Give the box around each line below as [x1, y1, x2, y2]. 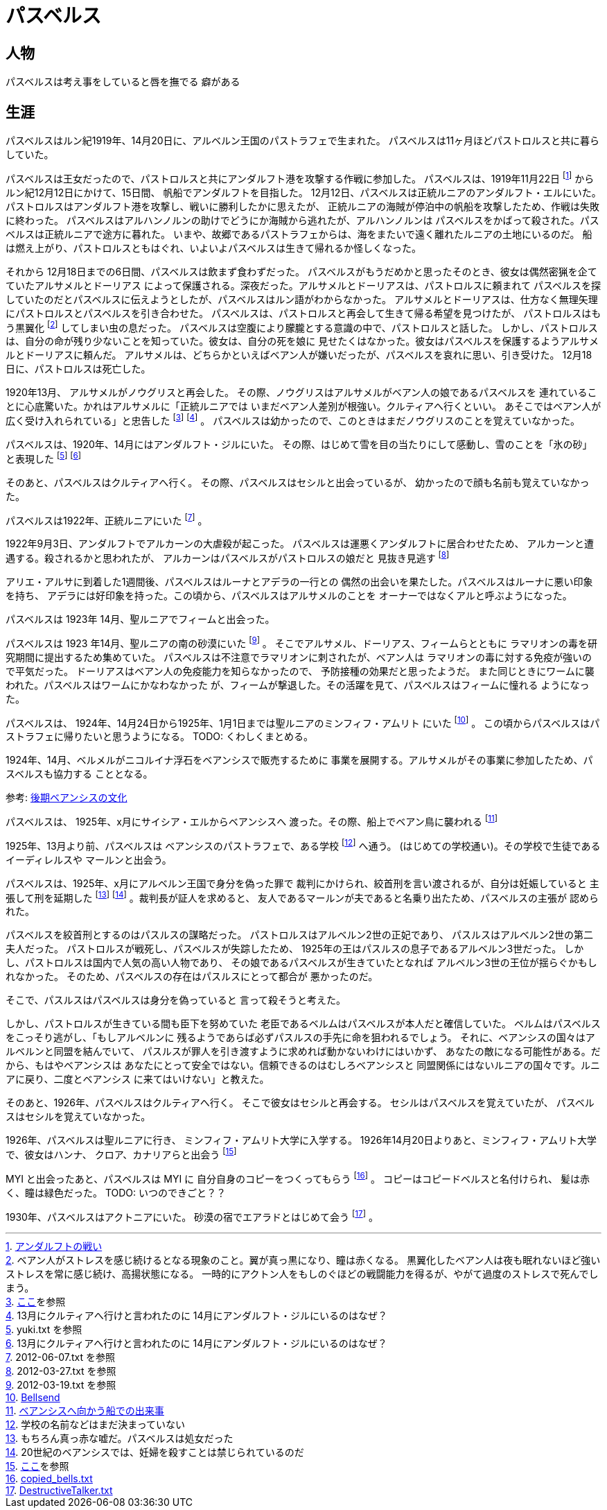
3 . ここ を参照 [6, 1296, 66, 1308]
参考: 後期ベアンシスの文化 [6, 791, 127, 804]
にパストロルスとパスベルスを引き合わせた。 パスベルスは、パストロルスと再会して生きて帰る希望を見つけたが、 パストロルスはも [6, 307, 601, 319]
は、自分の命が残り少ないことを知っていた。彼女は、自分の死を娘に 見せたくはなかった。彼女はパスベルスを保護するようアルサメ [6, 335, 599, 348]
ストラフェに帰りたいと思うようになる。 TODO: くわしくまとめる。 [6, 730, 314, 743]
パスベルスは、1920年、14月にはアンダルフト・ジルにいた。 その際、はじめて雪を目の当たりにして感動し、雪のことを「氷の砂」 [6, 438, 592, 450]
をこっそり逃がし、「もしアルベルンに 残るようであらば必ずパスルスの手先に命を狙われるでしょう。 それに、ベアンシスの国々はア [6, 1031, 595, 1044]
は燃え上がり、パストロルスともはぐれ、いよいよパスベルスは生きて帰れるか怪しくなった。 [6, 241, 422, 254]
